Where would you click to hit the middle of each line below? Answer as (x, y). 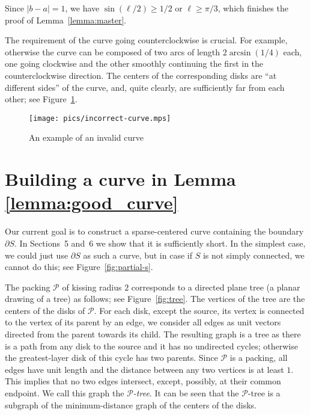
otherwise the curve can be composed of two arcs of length (113, 51)
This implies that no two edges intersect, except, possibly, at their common (143, 381)
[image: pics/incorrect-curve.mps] (100, 118)
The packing (28, 287)
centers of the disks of (45, 310)
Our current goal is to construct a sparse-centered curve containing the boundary (154, 231)
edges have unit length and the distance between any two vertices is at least (144, 369)
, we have (82, 8)
